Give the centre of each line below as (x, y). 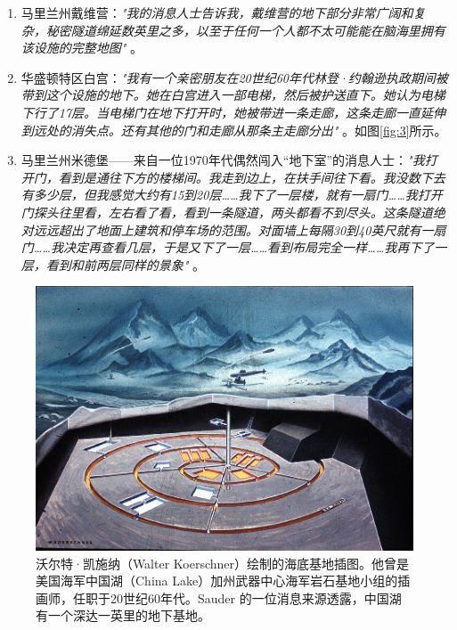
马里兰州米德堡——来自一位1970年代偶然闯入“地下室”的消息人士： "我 (223, 160)
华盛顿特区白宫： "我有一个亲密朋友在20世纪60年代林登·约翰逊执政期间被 (234, 77)
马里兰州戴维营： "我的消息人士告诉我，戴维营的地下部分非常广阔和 (217, 12)
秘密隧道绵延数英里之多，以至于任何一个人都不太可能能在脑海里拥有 (245, 30)
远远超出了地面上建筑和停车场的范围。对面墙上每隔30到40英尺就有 (227, 229)
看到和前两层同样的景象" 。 (126, 264)
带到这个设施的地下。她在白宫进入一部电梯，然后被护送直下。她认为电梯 (233, 95)
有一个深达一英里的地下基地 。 (123, 615)
